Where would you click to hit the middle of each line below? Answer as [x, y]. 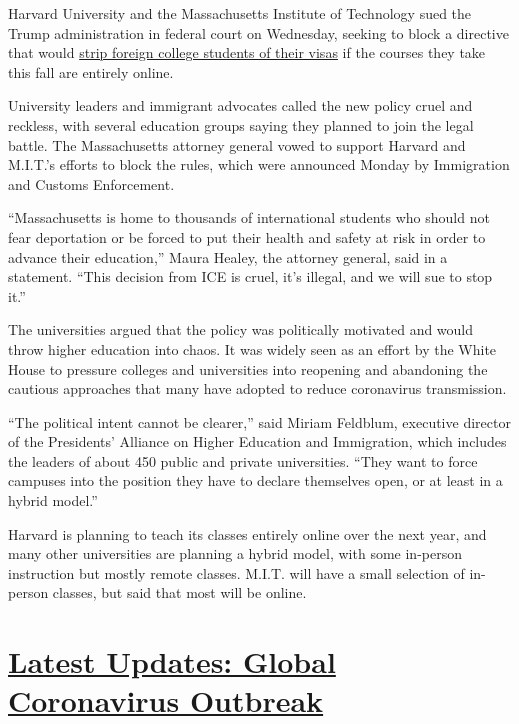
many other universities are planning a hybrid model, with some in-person [235, 553]
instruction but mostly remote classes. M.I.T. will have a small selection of [236, 572]
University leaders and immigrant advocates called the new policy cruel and [240, 105]
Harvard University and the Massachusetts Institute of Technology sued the [240, 13]
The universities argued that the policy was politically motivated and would [241, 329]
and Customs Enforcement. [91, 183]
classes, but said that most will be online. [179, 592]
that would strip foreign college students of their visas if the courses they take [247, 52]
